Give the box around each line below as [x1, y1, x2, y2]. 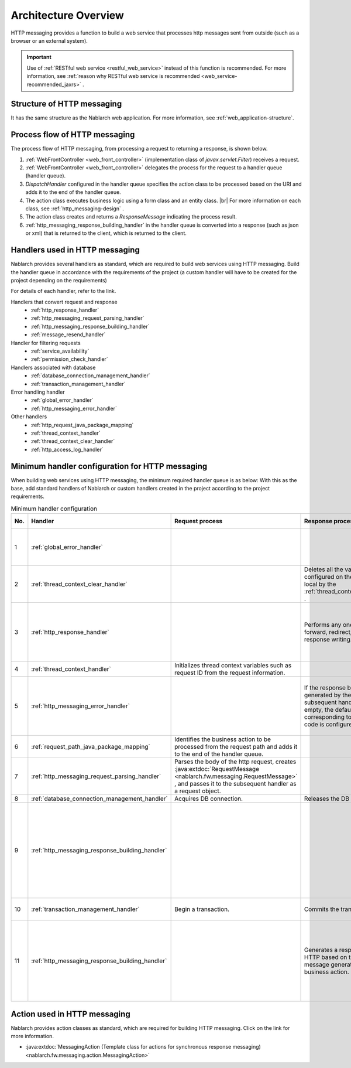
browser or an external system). [11, 37, 88, 44]
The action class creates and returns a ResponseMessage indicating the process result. [25, 213, 237, 220]
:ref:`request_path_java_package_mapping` [31, 743, 150, 751]
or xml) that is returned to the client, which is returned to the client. [25, 230, 187, 237]
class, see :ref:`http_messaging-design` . [25, 205, 124, 212]
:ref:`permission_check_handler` [30, 356, 108, 363]
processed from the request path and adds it [174, 743, 298, 751]
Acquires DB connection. [174, 794, 243, 803]
